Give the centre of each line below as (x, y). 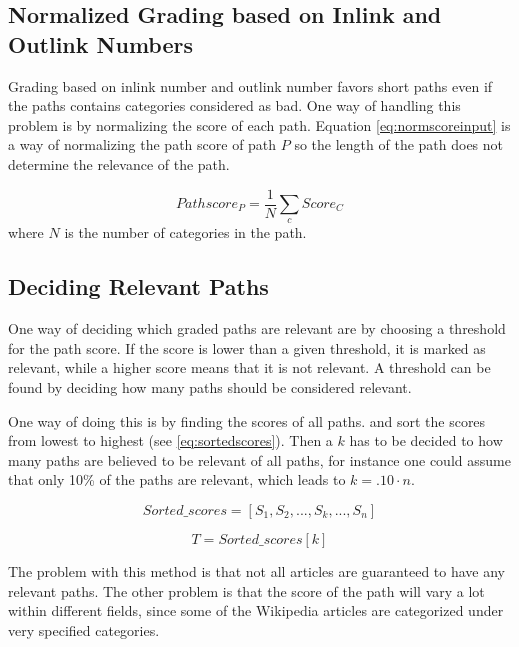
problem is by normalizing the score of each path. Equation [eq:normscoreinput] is (259, 124)
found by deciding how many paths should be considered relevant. (210, 387)
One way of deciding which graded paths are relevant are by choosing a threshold (257, 328)
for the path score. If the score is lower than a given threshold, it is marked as (247, 347)
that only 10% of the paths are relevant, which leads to (177, 479)
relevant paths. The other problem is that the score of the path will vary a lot (246, 590)
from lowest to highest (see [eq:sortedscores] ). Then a (170, 440)
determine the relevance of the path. (119, 163)
